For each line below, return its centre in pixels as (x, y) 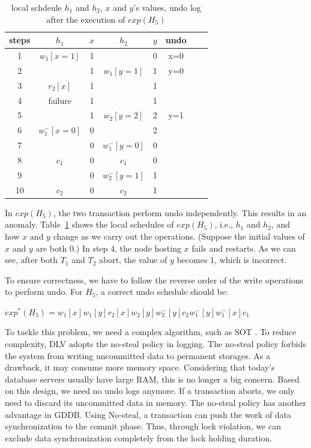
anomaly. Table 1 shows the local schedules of (89, 224)
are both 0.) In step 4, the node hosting (108, 248)
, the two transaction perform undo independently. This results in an (180, 212)
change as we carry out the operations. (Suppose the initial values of (179, 236)
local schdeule (36, 7)
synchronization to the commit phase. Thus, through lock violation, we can (143, 426)
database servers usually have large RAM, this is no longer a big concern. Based (152, 379)
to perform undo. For (44, 292)
